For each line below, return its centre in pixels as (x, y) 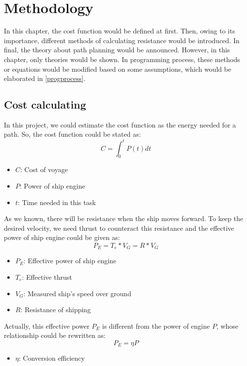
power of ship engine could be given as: (62, 237)
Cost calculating (45, 104)
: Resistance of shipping (56, 310)
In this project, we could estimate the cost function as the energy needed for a (120, 124)
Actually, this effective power (47, 326)
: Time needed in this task (57, 202)
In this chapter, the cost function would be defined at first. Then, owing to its (120, 31)
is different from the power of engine (156, 326)
